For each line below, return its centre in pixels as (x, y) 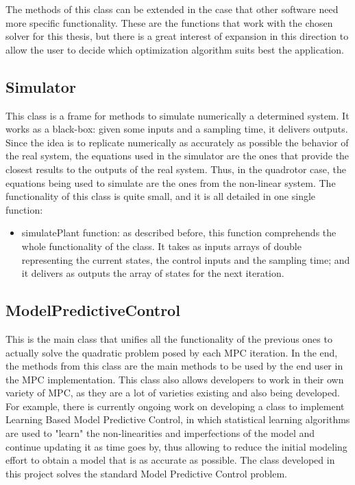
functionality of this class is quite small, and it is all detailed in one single (161, 196)
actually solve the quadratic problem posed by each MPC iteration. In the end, (172, 352)
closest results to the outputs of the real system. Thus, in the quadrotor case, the (176, 169)
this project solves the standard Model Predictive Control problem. (146, 473)
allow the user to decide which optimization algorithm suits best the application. (175, 49)
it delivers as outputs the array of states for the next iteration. (153, 273)
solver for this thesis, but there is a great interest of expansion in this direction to (177, 36)
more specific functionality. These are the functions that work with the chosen (169, 22)
